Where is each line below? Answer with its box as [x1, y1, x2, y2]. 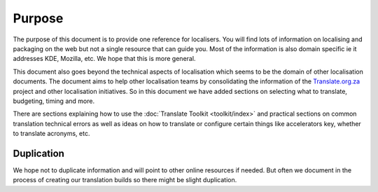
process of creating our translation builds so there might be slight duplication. [13, 176, 237, 184]
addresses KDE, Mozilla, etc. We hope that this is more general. [13, 55, 196, 63]
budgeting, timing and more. [13, 97, 94, 105]
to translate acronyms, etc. [13, 130, 90, 138]
